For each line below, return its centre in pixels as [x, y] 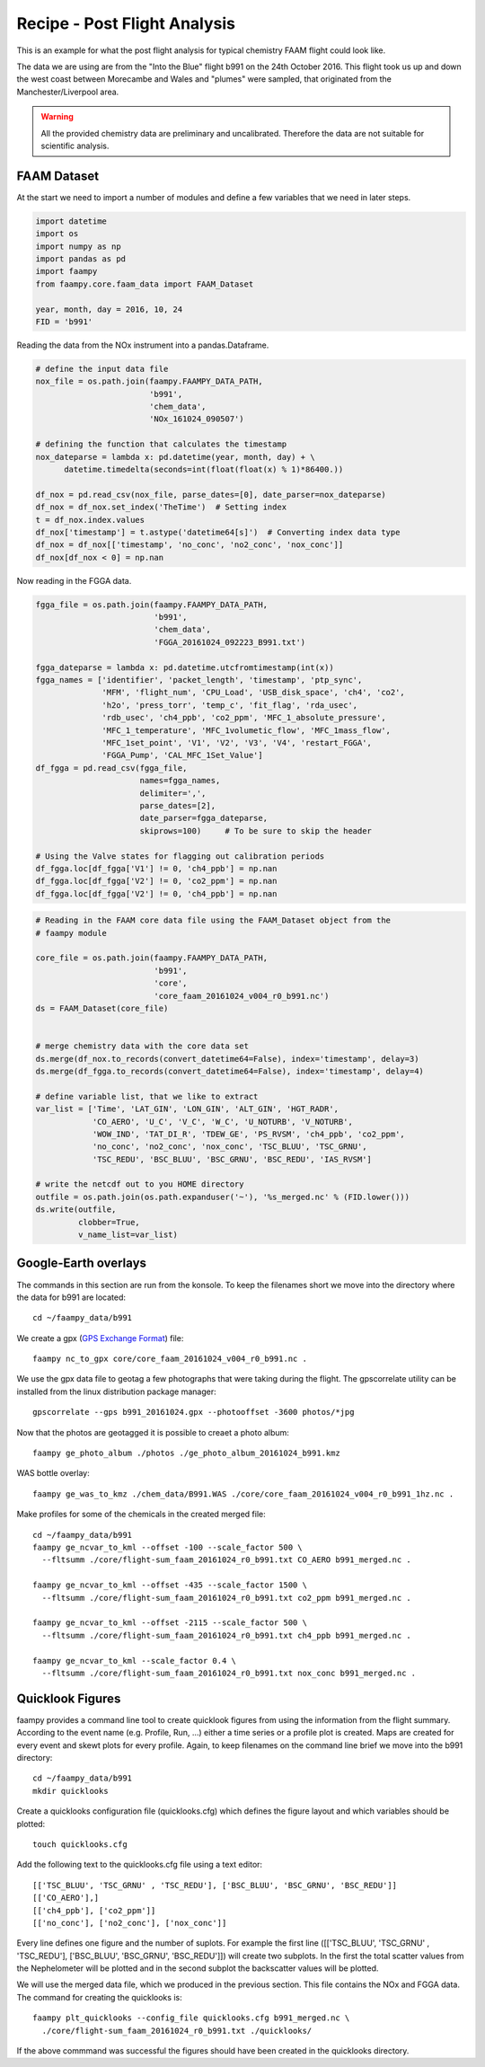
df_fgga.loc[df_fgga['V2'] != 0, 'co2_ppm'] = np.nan [156, 881]
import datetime [71, 221]
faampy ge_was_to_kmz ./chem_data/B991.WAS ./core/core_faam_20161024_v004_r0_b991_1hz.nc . [243, 1494]
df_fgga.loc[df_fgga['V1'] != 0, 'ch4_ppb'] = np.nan [156, 868]
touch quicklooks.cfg [80, 1844]
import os [57, 234]
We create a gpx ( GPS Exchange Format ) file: [100, 1338]
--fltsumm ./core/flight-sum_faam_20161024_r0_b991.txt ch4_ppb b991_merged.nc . [227, 1635]
